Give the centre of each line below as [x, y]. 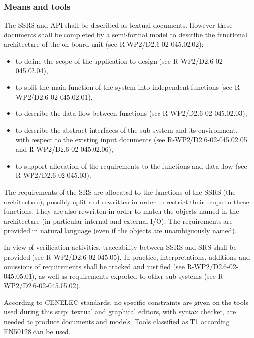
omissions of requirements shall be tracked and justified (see [94, 266]
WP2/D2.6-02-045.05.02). [42, 286]
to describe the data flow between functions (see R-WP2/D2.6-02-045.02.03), [131, 113]
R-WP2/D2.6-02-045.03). [53, 175]
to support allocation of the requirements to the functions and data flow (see [131, 165]
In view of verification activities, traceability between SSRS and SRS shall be [120, 247]
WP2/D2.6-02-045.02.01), [54, 96]
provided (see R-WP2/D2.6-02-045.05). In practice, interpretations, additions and [127, 256]
